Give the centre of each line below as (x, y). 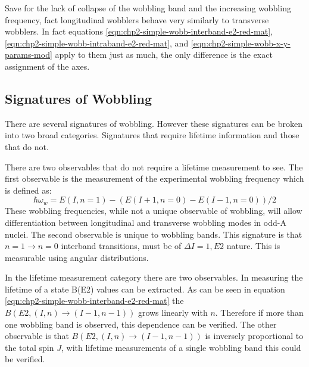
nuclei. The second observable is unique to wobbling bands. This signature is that (154, 234)
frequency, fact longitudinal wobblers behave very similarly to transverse (137, 19)
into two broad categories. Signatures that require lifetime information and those (152, 135)
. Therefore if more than (259, 312)
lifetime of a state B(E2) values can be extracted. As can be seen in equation (145, 289)
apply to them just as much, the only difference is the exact (164, 55)
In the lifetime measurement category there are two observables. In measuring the (154, 277)
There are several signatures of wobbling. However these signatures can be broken (154, 123)
